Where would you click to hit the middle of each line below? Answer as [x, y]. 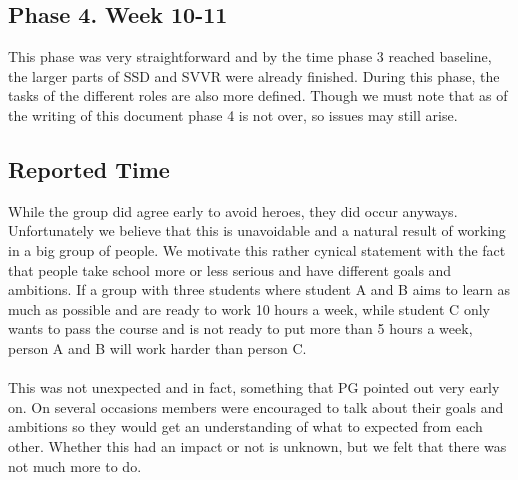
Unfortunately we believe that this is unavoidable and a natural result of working [257, 230]
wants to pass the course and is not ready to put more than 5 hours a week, [240, 328]
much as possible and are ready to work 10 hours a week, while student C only [249, 308]
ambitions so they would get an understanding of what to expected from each [245, 426]
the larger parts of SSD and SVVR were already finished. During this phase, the [254, 75]
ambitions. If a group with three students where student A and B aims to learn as [259, 289]
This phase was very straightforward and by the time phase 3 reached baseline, [250, 56]
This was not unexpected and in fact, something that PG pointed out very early [254, 387]
